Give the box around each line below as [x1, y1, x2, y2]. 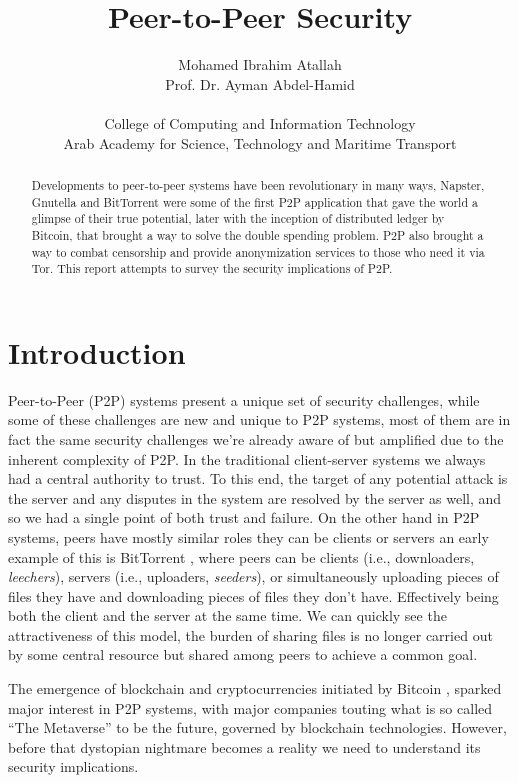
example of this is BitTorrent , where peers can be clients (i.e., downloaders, [8, 546, 475, 567]
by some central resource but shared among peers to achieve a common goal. [8, 644, 478, 665]
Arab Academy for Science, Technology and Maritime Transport [63, 132, 457, 153]
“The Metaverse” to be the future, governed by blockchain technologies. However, [8, 717, 507, 738]
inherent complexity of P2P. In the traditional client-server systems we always [8, 448, 486, 469]
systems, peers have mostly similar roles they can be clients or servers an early [8, 526, 489, 547]
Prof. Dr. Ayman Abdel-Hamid [165, 73, 355, 94]
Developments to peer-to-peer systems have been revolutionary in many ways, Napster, [31, 176, 485, 193]
